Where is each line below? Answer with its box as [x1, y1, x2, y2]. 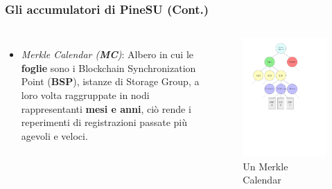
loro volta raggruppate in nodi [21, 88, 150, 102]
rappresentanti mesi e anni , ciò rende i [21, 101, 191, 116]
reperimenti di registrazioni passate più [21, 115, 187, 129]
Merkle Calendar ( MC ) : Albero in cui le [21, 47, 194, 62]
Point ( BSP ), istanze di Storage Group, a [21, 74, 200, 89]
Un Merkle [243, 159, 288, 173]
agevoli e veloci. [21, 128, 88, 143]
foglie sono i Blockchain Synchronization [21, 60, 196, 75]
